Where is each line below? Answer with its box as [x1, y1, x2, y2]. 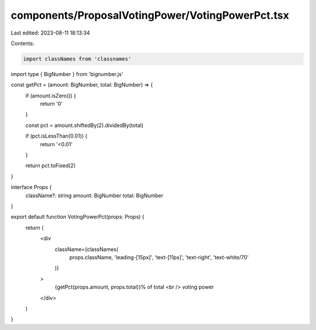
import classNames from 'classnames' [23, 56, 132, 62]
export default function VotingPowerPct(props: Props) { [11, 214, 145, 221]
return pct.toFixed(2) [25, 162, 76, 169]
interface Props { [11, 184, 52, 191]
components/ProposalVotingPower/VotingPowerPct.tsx [11, 9, 290, 22]
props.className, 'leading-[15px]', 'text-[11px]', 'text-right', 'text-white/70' [69, 253, 249, 260]
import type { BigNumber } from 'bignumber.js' [11, 70, 123, 77]
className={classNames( [54, 246, 119, 253]
